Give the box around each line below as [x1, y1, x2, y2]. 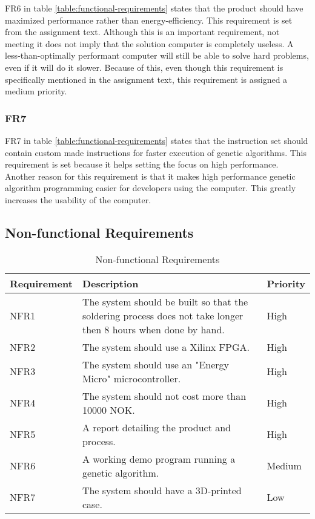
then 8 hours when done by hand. [82, 322, 225, 336]
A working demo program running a [82, 451, 236, 466]
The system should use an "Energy [82, 357, 230, 371]
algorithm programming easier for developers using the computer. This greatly [5, 181, 296, 194]
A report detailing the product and [82, 420, 231, 434]
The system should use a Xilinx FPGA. [82, 339, 250, 354]
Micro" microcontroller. [82, 371, 181, 385]
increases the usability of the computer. [5, 193, 151, 206]
